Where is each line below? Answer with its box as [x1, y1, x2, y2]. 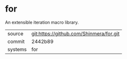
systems [7, 46, 27, 53]
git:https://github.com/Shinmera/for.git [31, 30, 120, 37]
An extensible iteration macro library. [5, 19, 79, 25]
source [7, 30, 23, 37]
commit [7, 38, 25, 44]
